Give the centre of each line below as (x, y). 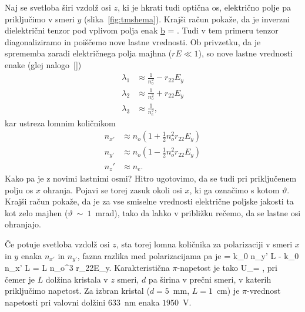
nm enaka (142, 302)
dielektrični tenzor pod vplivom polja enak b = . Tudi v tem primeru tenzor (142, 30)
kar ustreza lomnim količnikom (60, 123)
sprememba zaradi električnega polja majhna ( (88, 53)
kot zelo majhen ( (36, 212)
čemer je (20, 279)
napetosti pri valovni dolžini (55, 302)
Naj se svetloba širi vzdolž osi (58, 7)
